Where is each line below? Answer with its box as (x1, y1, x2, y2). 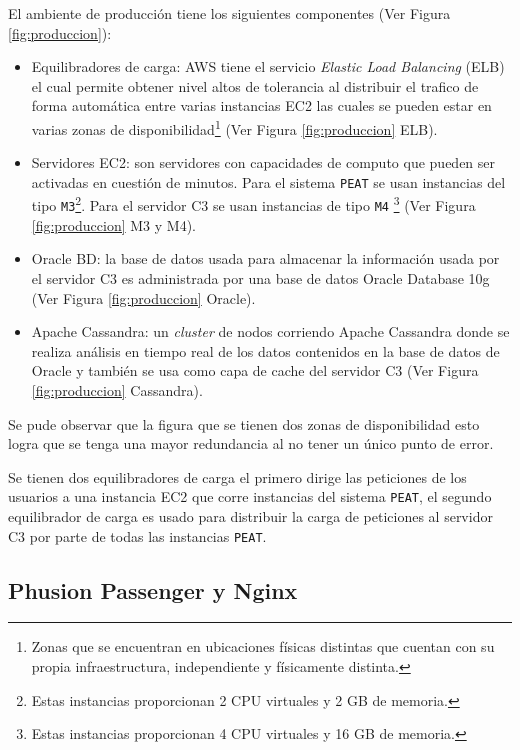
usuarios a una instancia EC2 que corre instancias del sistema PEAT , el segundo (8, 486, 492, 507)
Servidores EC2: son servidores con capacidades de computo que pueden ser (31, 152, 496, 173)
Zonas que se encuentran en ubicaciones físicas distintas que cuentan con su (31, 636, 495, 657)
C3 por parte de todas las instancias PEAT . (8, 525, 267, 546)
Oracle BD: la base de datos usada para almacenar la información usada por (31, 248, 500, 269)
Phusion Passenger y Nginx (8, 574, 298, 605)
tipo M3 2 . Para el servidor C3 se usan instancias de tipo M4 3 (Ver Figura (31, 192, 476, 216)
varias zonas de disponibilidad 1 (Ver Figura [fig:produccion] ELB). (31, 115, 438, 139)
